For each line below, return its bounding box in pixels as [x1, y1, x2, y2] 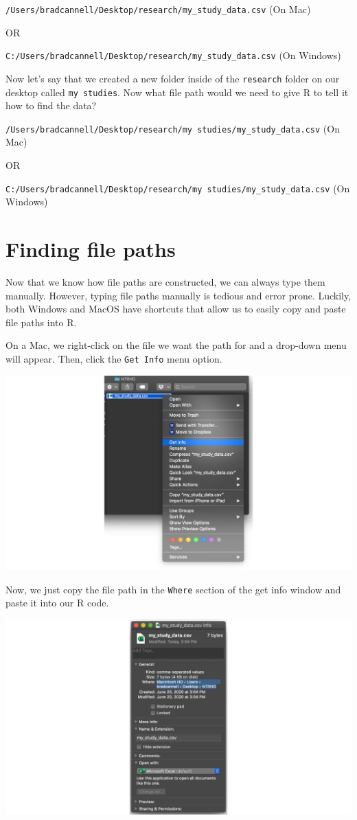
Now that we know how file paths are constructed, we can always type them [5, 275, 325, 289]
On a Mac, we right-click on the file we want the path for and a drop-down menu [5, 338, 347, 352]
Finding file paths [5, 235, 176, 263]
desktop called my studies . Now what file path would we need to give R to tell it [5, 84, 349, 99]
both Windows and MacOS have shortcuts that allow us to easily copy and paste [5, 301, 346, 316]
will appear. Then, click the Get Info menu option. [5, 352, 222, 365]
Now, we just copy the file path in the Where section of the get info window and [5, 582, 341, 596]
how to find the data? [5, 98, 97, 113]
